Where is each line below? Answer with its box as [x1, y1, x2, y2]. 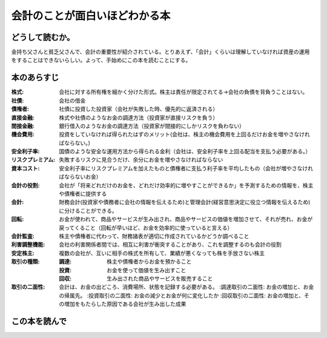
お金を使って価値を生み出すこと [107, 267, 187, 274]
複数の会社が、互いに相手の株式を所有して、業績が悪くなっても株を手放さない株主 [59, 249, 265, 257]
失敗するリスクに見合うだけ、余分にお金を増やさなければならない [59, 156, 223, 164]
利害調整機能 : [11, 241, 45, 248]
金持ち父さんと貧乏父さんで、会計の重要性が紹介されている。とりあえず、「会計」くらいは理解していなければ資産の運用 [11, 48, 310, 56]
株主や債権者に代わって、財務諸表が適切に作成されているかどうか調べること [59, 233, 249, 239]
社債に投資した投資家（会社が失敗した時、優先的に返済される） [59, 105, 218, 113]
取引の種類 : [11, 258, 40, 265]
